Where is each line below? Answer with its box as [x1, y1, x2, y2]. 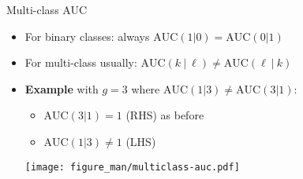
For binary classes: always [24, 27, 150, 44]
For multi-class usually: [24, 54, 137, 71]
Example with [24, 80, 99, 97]
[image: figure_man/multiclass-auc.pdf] [24, 161, 240, 173]
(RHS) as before [125, 107, 204, 123]
